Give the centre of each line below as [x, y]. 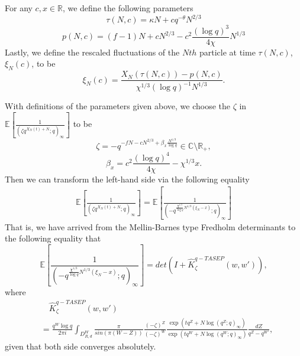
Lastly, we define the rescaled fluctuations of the [92, 52]
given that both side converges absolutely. [80, 346]
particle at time [227, 52]
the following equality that [53, 238]
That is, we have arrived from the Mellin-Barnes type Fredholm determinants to [150, 226]
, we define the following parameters [128, 8]
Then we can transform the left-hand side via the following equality [127, 179]
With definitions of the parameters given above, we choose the [118, 106]
